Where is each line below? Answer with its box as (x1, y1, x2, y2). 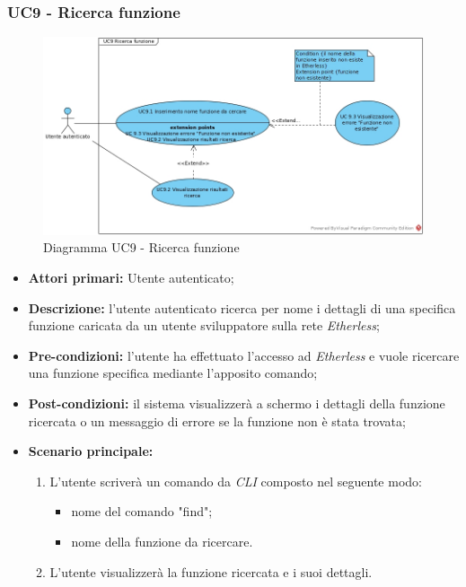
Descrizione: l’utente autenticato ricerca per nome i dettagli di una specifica (28, 298, 456, 317)
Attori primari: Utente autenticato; (28, 268, 234, 287)
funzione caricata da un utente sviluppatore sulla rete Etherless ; (28, 316, 380, 335)
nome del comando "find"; (71, 502, 213, 521)
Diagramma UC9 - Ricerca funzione (43, 238, 240, 257)
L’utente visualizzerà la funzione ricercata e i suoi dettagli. (49, 562, 373, 581)
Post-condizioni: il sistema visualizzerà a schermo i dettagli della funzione (28, 394, 445, 412)
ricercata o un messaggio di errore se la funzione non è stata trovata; (28, 411, 406, 430)
